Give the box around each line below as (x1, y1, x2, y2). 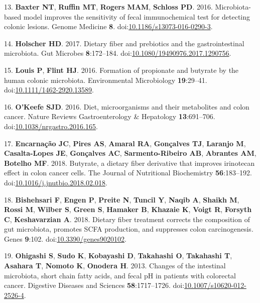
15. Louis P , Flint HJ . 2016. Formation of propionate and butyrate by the (4, 64, 239, 75)
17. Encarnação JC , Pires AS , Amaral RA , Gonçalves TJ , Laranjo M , (4, 138, 246, 148)
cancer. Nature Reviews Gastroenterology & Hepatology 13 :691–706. (4, 111, 215, 122)
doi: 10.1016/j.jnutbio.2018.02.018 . (4, 177, 107, 187)
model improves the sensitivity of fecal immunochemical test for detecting (23, 11, 250, 22)
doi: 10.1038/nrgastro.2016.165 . (4, 121, 98, 131)
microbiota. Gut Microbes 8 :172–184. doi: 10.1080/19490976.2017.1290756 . (4, 48, 231, 58)
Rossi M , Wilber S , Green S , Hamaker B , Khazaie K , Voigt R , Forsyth (4, 204, 252, 215)
